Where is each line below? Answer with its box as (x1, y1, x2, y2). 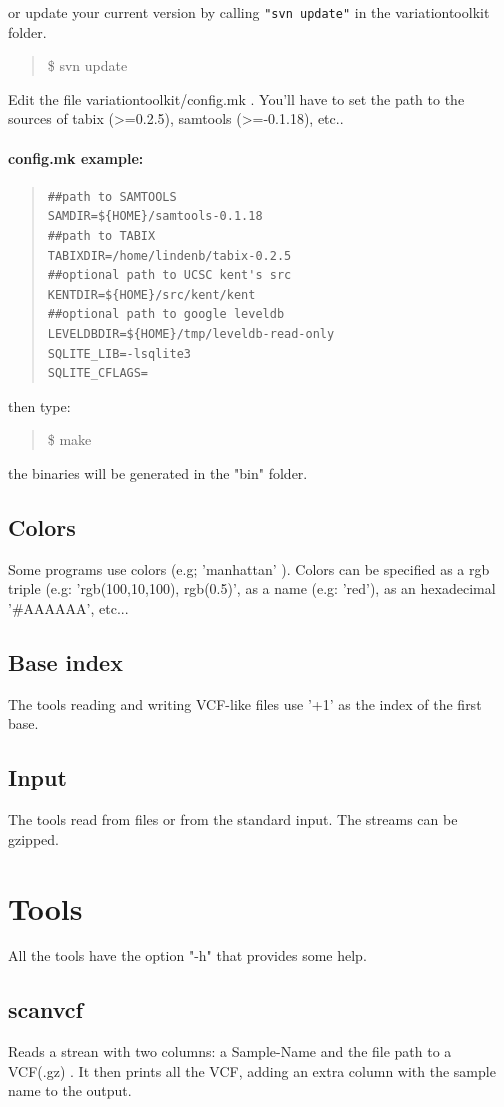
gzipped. (8, 828, 59, 849)
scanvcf (8, 994, 83, 1025)
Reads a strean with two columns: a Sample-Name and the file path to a (8, 1041, 452, 1062)
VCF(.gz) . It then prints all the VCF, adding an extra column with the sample (8, 1060, 496, 1081)
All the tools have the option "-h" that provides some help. (8, 945, 367, 966)
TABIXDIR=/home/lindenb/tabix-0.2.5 (47, 248, 292, 263)
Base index (8, 646, 123, 677)
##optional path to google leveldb (47, 307, 285, 322)
